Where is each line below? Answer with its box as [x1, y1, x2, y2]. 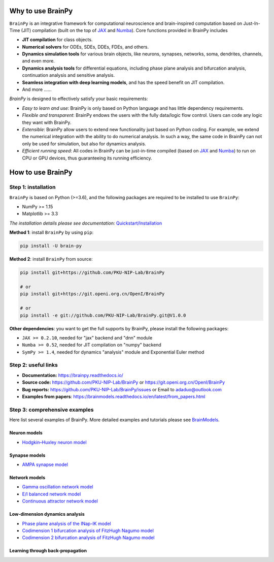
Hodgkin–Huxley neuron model [22, 439, 87, 445]
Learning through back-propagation [9, 548, 87, 554]
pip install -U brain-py [20, 243, 82, 249]
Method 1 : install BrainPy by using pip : [9, 229, 94, 236]
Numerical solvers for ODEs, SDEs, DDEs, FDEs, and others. [22, 44, 149, 50]
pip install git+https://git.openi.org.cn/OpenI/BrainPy [20, 291, 165, 297]
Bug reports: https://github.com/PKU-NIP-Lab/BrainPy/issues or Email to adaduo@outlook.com [22, 386, 222, 392]
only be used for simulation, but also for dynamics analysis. [22, 140, 147, 147]
